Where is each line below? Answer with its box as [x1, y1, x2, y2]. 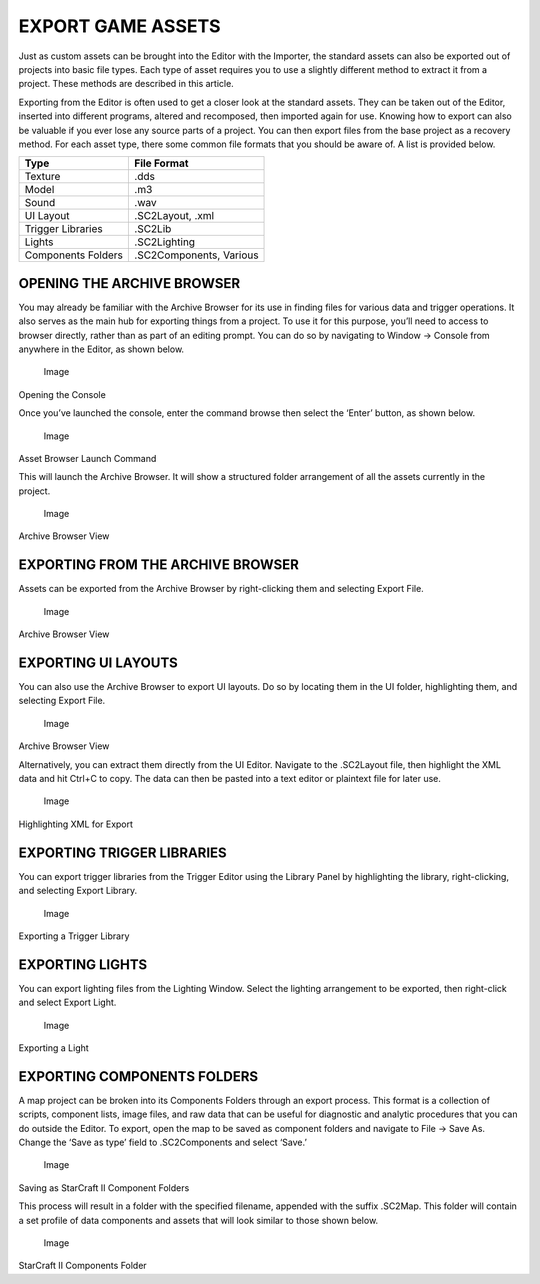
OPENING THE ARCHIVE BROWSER [18, 275, 240, 292]
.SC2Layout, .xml [134, 209, 215, 223]
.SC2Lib [134, 222, 172, 236]
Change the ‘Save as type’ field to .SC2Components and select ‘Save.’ [18, 1136, 307, 1149]
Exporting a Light [18, 1041, 89, 1054]
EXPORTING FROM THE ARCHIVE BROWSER [18, 556, 300, 574]
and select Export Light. [18, 996, 117, 1009]
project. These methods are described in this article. [18, 78, 234, 90]
